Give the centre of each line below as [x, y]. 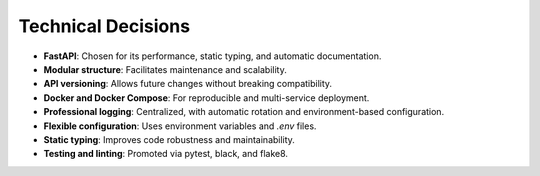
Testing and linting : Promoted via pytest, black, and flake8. [166, 154]
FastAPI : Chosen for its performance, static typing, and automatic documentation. [212, 56]
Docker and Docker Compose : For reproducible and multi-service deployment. [206, 97]
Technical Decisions [104, 26]
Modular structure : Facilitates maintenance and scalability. [165, 69]
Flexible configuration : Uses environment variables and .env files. [180, 126]
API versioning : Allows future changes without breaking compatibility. [188, 84]
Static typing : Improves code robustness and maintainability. [169, 139]
